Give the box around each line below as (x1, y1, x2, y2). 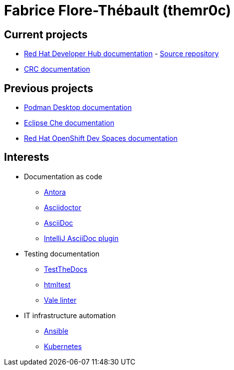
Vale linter (44, 295, 77, 304)
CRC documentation (24, 65, 90, 74)
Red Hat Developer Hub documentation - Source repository (24, 49, 219, 58)
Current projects (4, 28, 88, 41)
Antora (44, 187, 66, 196)
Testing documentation (24, 249, 100, 258)
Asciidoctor (44, 203, 81, 212)
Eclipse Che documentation (24, 119, 114, 127)
